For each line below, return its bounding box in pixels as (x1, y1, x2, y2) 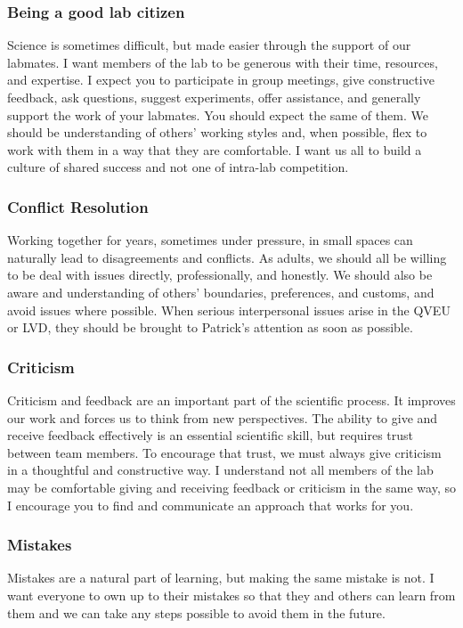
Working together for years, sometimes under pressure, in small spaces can (7, 231, 413, 249)
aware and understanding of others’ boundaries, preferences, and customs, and (7, 282, 435, 301)
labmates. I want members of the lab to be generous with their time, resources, (7, 53, 438, 71)
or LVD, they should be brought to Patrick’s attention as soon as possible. (7, 318, 413, 337)
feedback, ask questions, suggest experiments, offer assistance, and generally (7, 88, 421, 106)
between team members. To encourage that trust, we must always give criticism (7, 443, 442, 461)
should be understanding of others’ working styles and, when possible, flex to (7, 123, 427, 142)
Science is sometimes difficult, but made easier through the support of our (7, 36, 411, 54)
